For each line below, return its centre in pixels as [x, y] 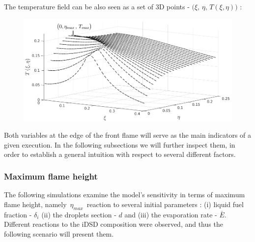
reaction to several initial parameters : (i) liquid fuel [165, 204]
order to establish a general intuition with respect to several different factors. [120, 154]
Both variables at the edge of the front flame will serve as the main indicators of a [128, 135]
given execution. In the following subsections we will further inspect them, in [120, 144]
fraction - [18, 214]
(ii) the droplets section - [79, 214]
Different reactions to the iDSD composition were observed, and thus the [113, 224]
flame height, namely [35, 204]
